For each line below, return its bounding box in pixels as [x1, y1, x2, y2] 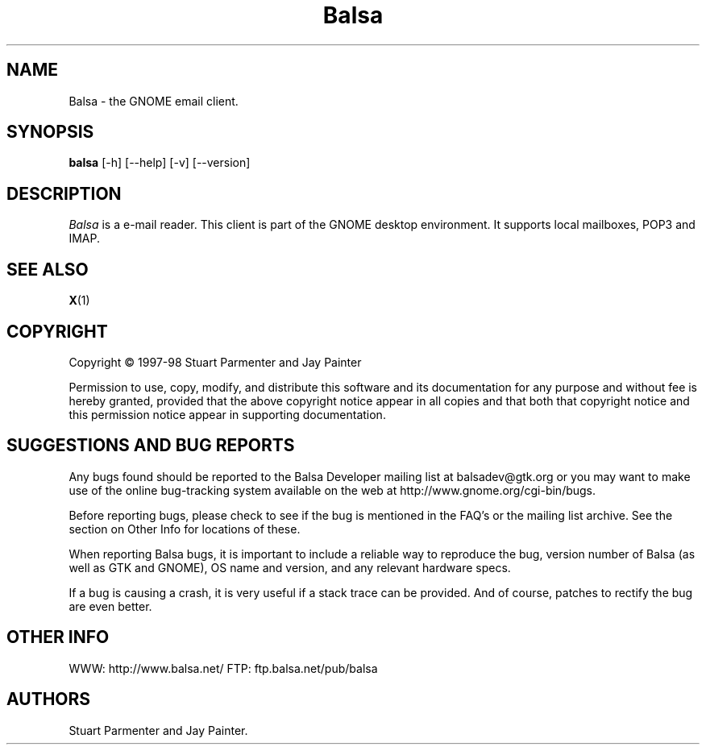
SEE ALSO [6, 259, 89, 280]
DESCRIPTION [6, 183, 122, 204]
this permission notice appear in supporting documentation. [69, 407, 386, 421]
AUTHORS [6, 689, 91, 710]
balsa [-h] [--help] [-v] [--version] [69, 156, 251, 170]
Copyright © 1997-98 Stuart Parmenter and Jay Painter [69, 355, 362, 369]
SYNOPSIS [6, 122, 94, 143]
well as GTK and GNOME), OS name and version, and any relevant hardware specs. [69, 560, 511, 575]
